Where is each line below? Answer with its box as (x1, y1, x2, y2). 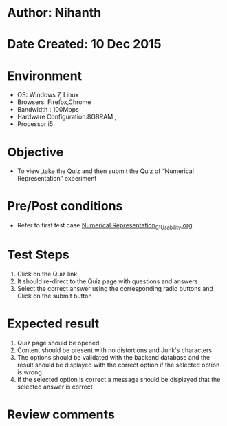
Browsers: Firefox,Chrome (17, 98, 91, 106)
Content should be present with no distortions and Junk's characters (17, 346, 212, 354)
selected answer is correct (17, 383, 93, 391)
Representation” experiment (17, 174, 97, 183)
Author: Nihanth (7, 5, 102, 21)
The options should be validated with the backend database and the (17, 353, 210, 361)
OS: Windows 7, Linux (17, 91, 79, 99)
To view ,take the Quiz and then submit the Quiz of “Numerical (17, 167, 195, 175)
